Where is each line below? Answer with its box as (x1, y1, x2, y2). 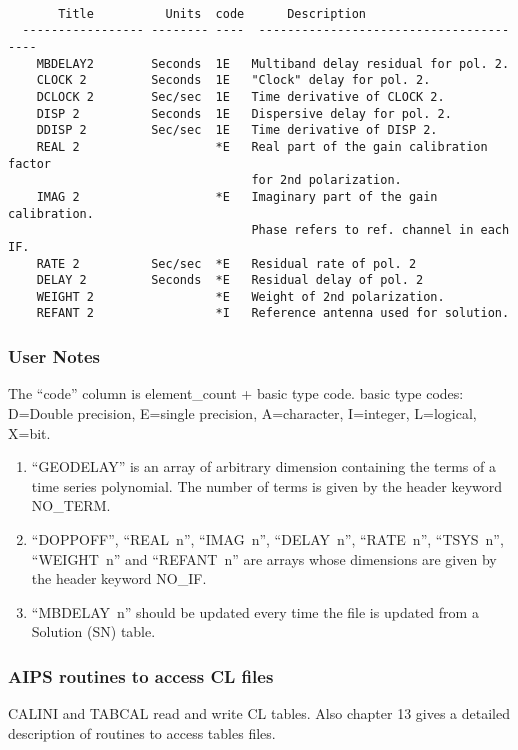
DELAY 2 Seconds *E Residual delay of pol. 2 (36, 273, 424, 288)
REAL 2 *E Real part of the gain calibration (36, 139, 488, 154)
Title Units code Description (58, 6, 366, 21)
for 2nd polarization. (251, 173, 402, 188)
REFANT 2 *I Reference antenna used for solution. (36, 306, 510, 321)
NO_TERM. (31, 495, 111, 516)
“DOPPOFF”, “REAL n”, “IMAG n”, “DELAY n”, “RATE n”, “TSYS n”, (31, 528, 504, 549)
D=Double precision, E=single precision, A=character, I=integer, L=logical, (8, 402, 477, 423)
